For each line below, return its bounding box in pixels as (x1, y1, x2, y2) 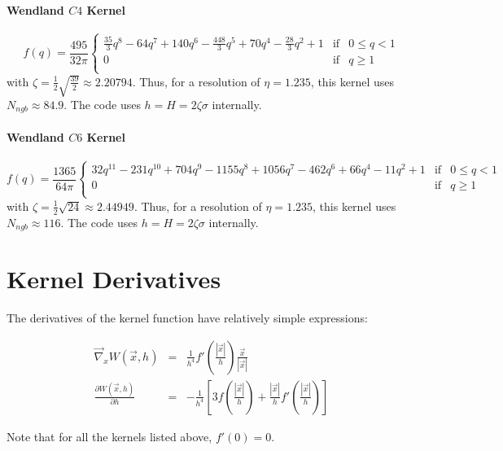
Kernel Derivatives (7, 262, 221, 296)
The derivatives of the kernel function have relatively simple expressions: (7, 309, 368, 326)
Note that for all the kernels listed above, (7, 427, 212, 444)
